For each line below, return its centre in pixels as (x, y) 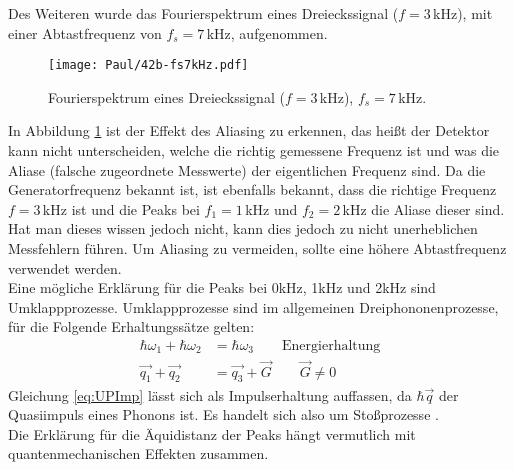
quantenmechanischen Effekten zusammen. (138, 453)
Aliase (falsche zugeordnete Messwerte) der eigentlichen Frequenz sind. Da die (247, 169)
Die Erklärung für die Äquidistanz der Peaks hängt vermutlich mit (212, 433)
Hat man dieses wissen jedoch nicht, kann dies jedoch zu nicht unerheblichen (243, 228)
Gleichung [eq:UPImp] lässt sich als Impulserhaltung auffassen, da (210, 394)
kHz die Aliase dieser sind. (423, 208)
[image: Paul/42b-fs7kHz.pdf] (148, 65)
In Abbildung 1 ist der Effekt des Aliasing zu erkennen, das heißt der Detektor (249, 130)
